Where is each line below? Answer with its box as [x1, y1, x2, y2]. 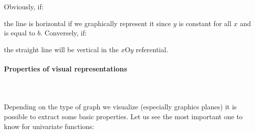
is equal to [4, 28, 35, 38]
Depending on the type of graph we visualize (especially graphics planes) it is [4, 101, 237, 112]
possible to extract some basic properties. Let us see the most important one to [4, 111, 243, 121]
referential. [136, 44, 169, 54]
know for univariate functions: [4, 121, 94, 131]
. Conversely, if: [40, 28, 87, 38]
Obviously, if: [4, 1, 44, 11]
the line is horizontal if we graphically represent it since [4, 18, 171, 28]
